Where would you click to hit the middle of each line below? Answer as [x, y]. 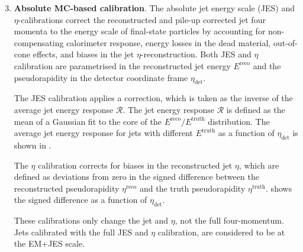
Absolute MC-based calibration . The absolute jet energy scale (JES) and [154, 8]
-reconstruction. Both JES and [196, 54]
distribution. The [239, 121]
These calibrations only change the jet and [91, 220]
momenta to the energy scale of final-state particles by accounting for [140, 31]
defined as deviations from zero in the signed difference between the [136, 177]
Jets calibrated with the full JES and [81, 232]
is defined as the [256, 109]
